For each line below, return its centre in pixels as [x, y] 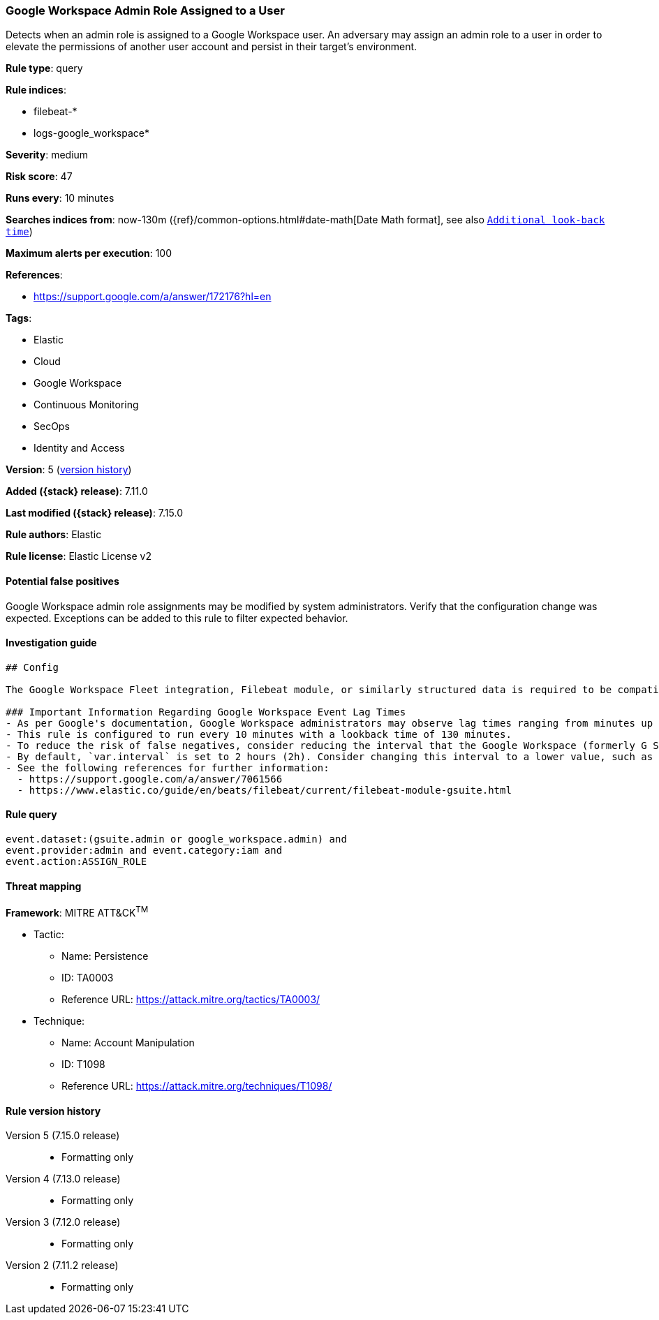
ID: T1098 [83, 1064]
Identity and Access [79, 448]
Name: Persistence [105, 956]
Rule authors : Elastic [54, 535]
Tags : [19, 318]
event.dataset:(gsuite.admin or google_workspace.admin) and [176, 839]
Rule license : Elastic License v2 [79, 556]
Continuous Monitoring [86, 405]
